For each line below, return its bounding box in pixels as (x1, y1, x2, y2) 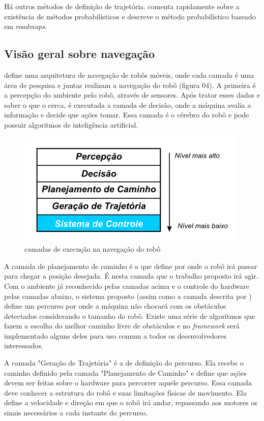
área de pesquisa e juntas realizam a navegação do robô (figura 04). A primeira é (4, 79, 256, 90)
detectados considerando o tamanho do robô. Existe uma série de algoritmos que (4, 310, 255, 321)
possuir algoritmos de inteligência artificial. (4, 119, 138, 130)
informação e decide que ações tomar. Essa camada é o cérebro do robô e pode (4, 109, 249, 120)
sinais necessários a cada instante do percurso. (4, 407, 148, 418)
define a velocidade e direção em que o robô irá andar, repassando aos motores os (4, 397, 257, 408)
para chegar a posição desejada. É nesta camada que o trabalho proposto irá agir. (4, 270, 258, 281)
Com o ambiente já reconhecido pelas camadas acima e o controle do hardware (4, 280, 249, 291)
